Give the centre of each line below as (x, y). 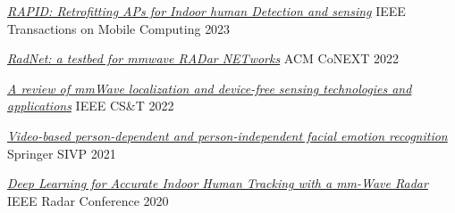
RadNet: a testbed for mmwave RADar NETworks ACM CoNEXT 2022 (203, 58)
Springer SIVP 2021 (62, 153)
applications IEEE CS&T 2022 (91, 106)
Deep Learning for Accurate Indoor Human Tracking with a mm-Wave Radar (218, 183)
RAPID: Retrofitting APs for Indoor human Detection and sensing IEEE (206, 11)
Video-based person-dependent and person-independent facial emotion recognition (227, 135)
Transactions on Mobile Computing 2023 (119, 28)
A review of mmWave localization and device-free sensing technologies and (210, 88)
